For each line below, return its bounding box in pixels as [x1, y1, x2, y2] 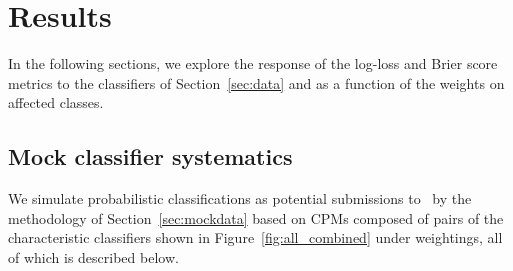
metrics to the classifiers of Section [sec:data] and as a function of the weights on [8, 72, 505, 93]
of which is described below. [8, 246, 179, 267]
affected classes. [8, 92, 104, 113]
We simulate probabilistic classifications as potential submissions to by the [8, 188, 472, 209]
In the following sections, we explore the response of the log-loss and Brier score [8, 53, 498, 74]
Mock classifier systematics [8, 141, 293, 172]
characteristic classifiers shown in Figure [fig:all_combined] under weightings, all [8, 227, 503, 248]
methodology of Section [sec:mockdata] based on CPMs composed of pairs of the [8, 207, 504, 228]
